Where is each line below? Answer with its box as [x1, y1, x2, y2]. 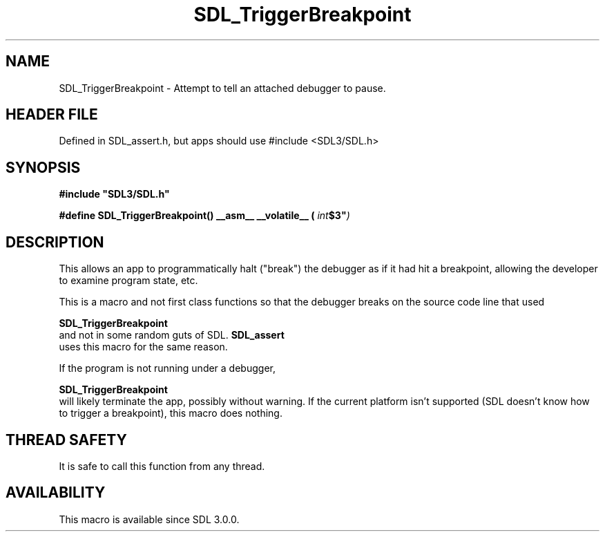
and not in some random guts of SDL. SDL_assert [59, 329, 285, 341]
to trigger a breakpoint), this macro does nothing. [59, 407, 282, 420]
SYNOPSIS [6, 158, 81, 176]
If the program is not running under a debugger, [59, 362, 276, 375]
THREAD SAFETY [6, 431, 127, 449]
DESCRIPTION [6, 233, 104, 251]
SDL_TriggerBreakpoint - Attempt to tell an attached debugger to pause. [59, 82, 386, 94]
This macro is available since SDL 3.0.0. [59, 513, 240, 525]
